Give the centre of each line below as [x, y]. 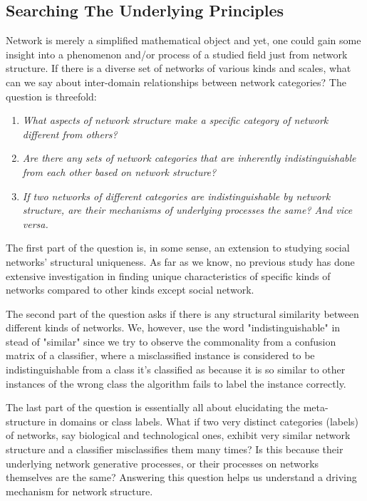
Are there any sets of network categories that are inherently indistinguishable [189, 158]
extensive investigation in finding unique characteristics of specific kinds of [168, 275]
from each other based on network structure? [119, 171]
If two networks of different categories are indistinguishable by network [176, 196]
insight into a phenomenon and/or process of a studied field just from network [177, 54]
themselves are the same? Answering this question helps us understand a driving [181, 477]
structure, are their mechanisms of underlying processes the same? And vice [187, 210]
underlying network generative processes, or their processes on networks [162, 463]
